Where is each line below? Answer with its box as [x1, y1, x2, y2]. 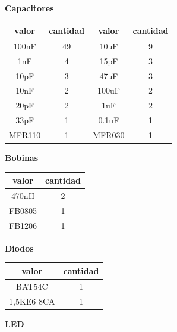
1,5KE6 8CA [9, 294, 55, 307]
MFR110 [9, 129, 41, 141]
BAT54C [16, 280, 48, 292]
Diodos [5, 241, 34, 254]
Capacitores [5, 2, 54, 14]
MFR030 [93, 129, 125, 141]
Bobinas [5, 151, 39, 164]
